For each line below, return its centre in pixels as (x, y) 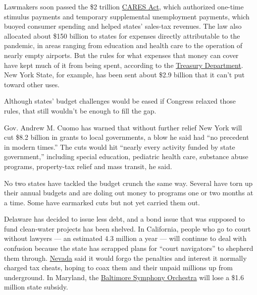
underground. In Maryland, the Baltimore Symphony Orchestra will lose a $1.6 (124, 277)
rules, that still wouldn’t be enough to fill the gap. (80, 110)
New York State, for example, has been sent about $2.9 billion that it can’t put (124, 75)
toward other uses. (32, 84)
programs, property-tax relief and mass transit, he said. (88, 166)
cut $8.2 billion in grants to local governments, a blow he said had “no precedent (127, 137)
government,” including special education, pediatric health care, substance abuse (126, 156)
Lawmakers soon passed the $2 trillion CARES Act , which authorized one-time (124, 6)
